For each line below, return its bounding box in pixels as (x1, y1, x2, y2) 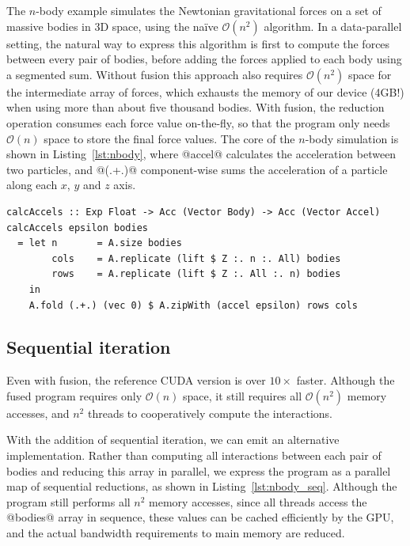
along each (6, 176, 58, 193)
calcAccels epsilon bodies (6, 222, 148, 233)
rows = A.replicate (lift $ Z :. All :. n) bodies (51, 268, 341, 280)
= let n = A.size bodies (17, 237, 182, 249)
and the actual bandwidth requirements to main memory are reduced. (6, 525, 345, 541)
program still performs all (6, 493, 131, 510)
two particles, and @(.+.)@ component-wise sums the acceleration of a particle (6, 161, 388, 177)
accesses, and (6, 404, 70, 421)
